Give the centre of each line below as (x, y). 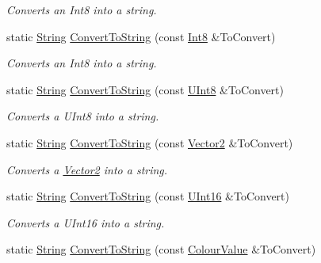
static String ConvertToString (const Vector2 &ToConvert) (150, 142)
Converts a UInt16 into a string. (86, 222)
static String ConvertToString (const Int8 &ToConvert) (141, 36)
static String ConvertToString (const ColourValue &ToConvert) (161, 249)
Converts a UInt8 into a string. (83, 116)
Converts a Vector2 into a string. (87, 169)
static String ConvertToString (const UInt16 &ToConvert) (148, 196)
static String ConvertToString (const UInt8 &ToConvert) (145, 89)
